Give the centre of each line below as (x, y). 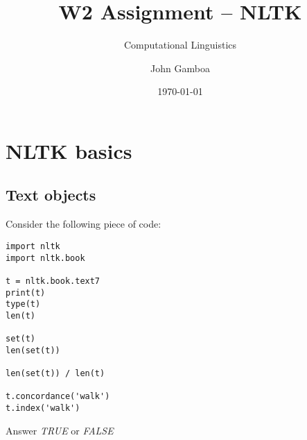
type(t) (23, 304)
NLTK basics (69, 150)
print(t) (26, 293)
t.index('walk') (43, 408)
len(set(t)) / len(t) (55, 374)
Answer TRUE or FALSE (60, 430)
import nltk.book (45, 258)
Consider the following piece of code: (84, 224)
